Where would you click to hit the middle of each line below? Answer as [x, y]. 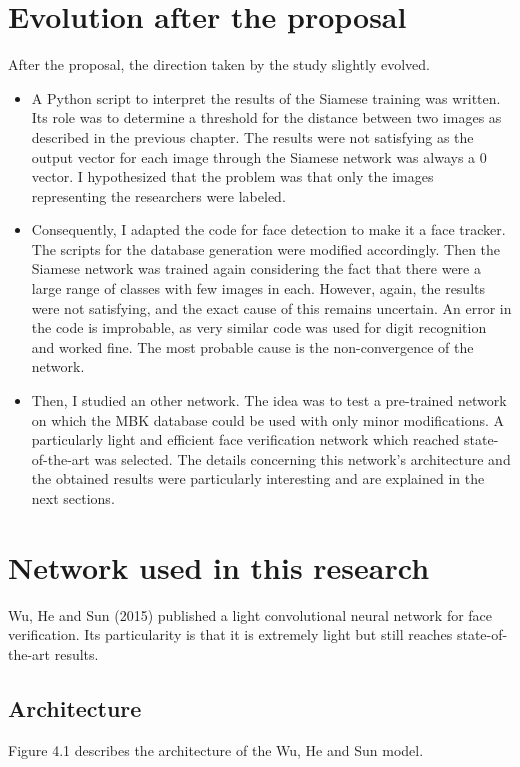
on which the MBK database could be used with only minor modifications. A [268, 419]
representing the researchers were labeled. [158, 195]
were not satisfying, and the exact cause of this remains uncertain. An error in [271, 307]
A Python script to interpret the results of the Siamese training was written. [266, 97]
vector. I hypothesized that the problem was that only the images [232, 176]
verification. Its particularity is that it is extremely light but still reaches [230, 634]
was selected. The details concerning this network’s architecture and [302, 458]
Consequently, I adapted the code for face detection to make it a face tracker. [268, 229]
